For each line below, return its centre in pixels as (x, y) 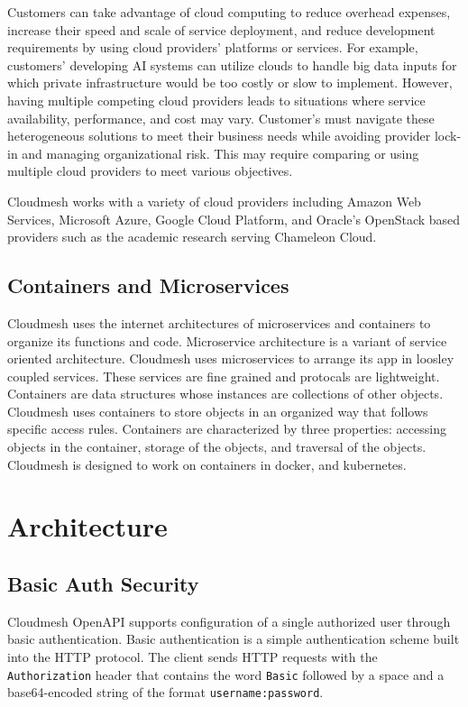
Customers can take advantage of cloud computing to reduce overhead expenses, (229, 12)
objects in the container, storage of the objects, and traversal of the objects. (217, 447)
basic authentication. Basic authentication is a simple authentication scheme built (234, 639)
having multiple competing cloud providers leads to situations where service (216, 100)
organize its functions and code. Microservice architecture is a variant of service (227, 340)
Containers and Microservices (148, 285)
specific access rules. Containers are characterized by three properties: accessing (227, 429)
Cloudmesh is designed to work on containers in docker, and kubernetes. (207, 464)
